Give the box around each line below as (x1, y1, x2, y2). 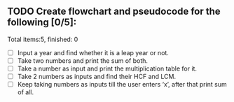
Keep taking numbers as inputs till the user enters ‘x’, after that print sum (17, 80, 228, 89)
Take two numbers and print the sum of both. (17, 56, 149, 65)
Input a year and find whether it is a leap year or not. (17, 48, 170, 57)
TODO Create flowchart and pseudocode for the (7, 6, 221, 17)
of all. (17, 88, 34, 96)
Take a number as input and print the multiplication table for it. (17, 64, 198, 73)
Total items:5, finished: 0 (7, 35, 78, 43)
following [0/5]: (7, 17, 77, 29)
